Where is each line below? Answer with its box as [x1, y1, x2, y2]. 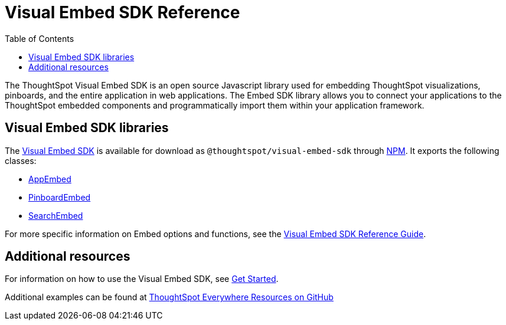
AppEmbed [28, 173, 71, 184]
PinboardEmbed [28, 192, 91, 202]
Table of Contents [5, 33, 74, 44]
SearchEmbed [28, 210, 83, 221]
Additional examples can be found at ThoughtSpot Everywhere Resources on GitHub [5, 292, 334, 303]
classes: [5, 155, 37, 166]
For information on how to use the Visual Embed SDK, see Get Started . [5, 274, 279, 284]
